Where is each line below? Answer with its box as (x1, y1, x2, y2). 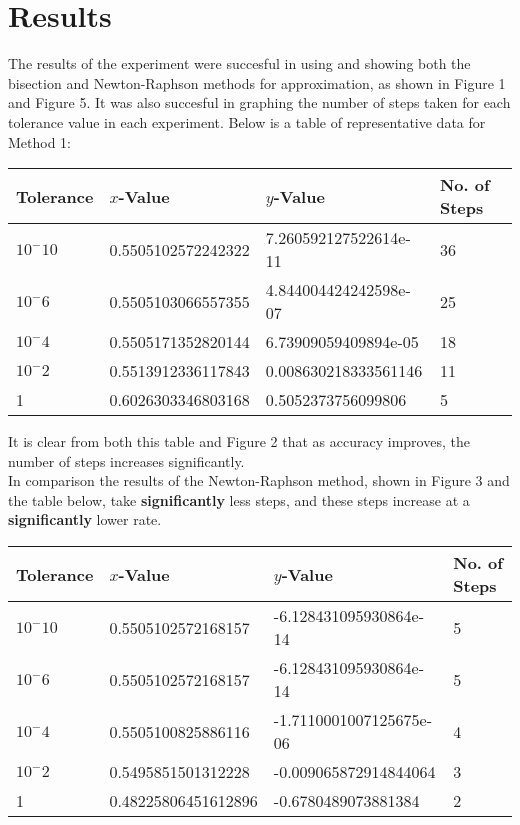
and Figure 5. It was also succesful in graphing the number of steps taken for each (8, 92, 511, 113)
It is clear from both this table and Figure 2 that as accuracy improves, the (8, 431, 470, 452)
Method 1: (8, 131, 72, 152)
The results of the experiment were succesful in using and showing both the (8, 53, 471, 74)
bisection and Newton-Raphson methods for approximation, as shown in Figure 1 (8, 72, 506, 93)
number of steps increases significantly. (8, 450, 245, 471)
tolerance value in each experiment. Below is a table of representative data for (8, 111, 486, 132)
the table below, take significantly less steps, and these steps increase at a (8, 489, 470, 510)
